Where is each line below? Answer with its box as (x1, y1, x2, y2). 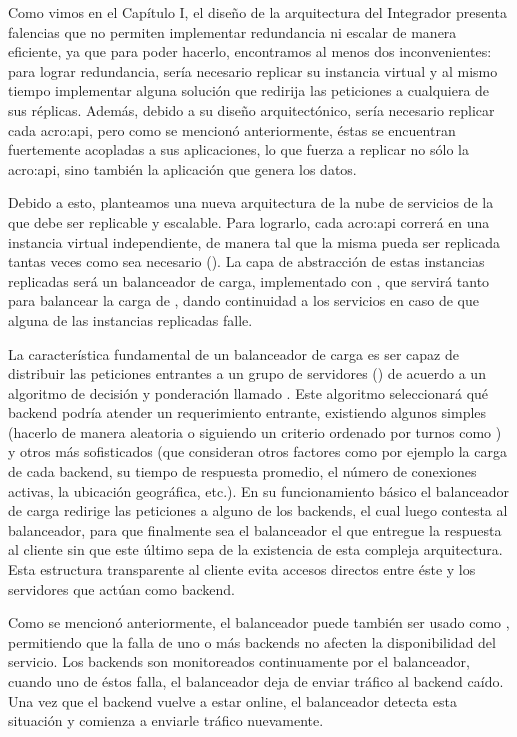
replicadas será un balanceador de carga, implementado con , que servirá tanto (8, 270, 490, 291)
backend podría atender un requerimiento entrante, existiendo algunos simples (8, 402, 487, 423)
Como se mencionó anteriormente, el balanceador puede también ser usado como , (8, 612, 510, 633)
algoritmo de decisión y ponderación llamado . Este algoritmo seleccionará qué (8, 382, 489, 403)
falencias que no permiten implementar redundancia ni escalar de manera (8, 21, 457, 42)
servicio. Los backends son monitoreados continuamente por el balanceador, (8, 651, 470, 672)
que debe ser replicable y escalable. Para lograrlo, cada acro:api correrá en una (8, 211, 490, 232)
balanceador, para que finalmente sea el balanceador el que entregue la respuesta (8, 519, 502, 540)
